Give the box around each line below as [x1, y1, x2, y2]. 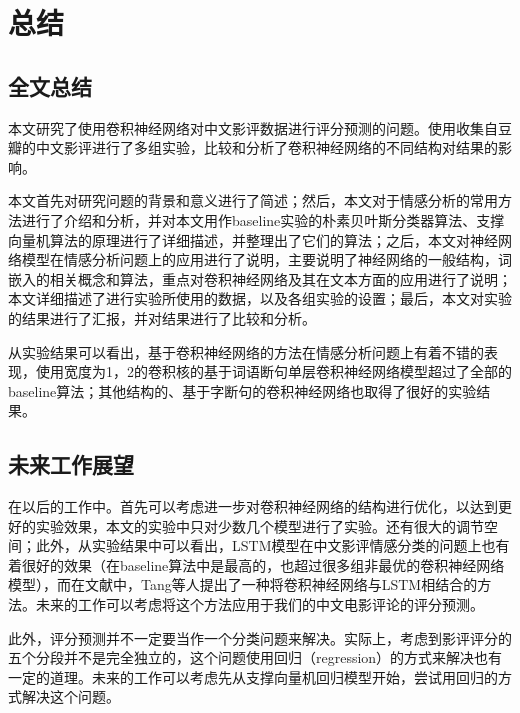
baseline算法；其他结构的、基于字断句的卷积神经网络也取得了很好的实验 [8, 380, 477, 401]
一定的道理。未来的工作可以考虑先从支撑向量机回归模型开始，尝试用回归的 [8, 666, 498, 687]
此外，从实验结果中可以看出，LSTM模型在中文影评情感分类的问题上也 [35, 535, 496, 556]
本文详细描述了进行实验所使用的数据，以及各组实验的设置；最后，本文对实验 [8, 288, 512, 309]
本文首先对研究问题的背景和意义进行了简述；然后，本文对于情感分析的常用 [8, 190, 498, 211]
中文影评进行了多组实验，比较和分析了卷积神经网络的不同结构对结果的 [35, 137, 498, 158]
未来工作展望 [8, 449, 134, 480]
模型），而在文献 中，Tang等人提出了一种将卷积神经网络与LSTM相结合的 [8, 574, 478, 595]
